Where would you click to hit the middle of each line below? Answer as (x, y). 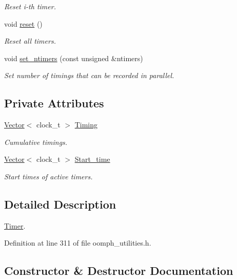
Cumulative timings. (36, 142)
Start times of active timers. (48, 176)
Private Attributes (54, 103)
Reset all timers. (30, 41)
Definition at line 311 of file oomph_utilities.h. (78, 243)
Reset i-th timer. (30, 6)
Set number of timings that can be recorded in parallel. (89, 75)
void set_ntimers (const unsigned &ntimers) (74, 58)
